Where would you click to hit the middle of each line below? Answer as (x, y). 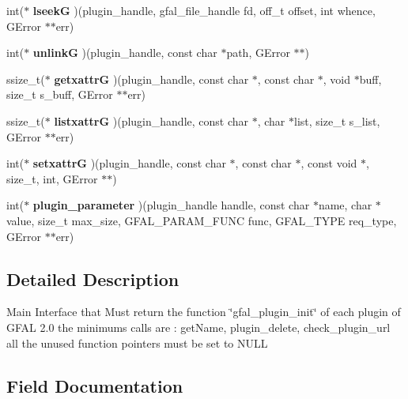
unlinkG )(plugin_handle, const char (125, 53)
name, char (345, 205)
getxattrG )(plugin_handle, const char (151, 79)
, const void (329, 163)
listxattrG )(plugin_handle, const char (151, 120)
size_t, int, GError (52, 178)
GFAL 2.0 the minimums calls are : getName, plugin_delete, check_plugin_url (198, 327)
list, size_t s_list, (337, 120)
